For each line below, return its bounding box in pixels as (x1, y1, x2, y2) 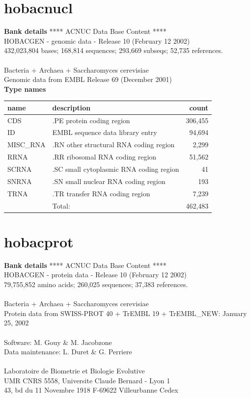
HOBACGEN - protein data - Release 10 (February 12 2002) (4, 269, 187, 280)
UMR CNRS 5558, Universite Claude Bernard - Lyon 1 (4, 375, 170, 385)
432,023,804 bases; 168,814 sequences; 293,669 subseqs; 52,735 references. (4, 45, 223, 55)
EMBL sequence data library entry (52, 127, 157, 137)
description (52, 102, 91, 112)
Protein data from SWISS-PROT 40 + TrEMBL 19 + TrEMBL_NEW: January (4, 308, 247, 318)
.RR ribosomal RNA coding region (52, 152, 157, 162)
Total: (52, 200, 70, 211)
